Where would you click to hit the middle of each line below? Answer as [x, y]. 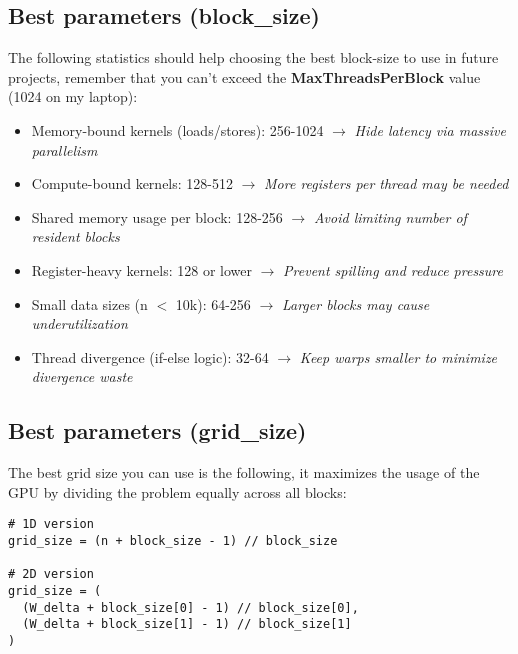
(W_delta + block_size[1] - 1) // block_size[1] [187, 624]
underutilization [79, 323]
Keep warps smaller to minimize [398, 356]
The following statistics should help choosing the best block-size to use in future [253, 57]
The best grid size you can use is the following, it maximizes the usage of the [244, 472]
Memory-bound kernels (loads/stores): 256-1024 [177, 129]
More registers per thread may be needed [386, 183]
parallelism [64, 149]
